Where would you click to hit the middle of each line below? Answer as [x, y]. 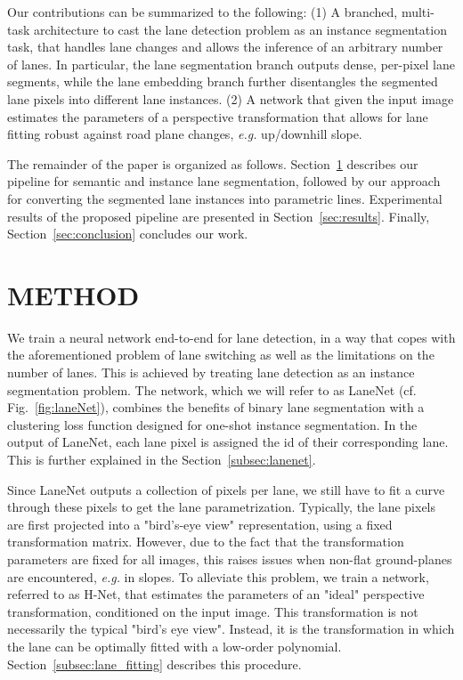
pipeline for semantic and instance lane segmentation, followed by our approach [224, 181]
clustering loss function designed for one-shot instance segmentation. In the [212, 424]
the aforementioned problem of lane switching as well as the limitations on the [221, 355]
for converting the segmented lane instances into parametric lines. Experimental [225, 198]
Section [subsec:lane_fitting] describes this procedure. [154, 664]
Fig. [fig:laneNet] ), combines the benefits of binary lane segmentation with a [216, 407]
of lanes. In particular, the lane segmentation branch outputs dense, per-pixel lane [231, 64]
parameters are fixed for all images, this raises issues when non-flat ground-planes [230, 559]
